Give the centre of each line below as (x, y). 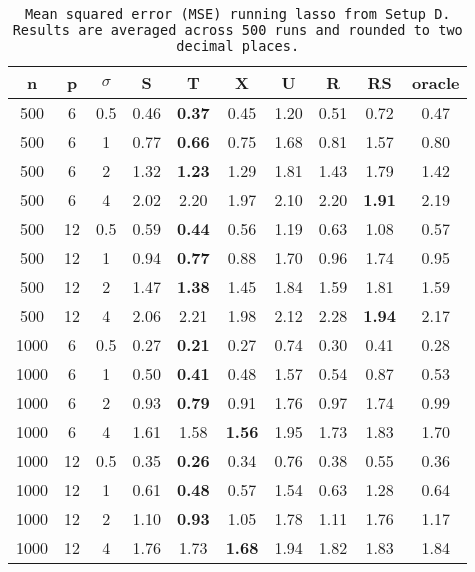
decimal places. (238, 46)
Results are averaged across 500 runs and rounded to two (237, 30)
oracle (436, 82)
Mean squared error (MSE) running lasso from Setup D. (237, 14)
